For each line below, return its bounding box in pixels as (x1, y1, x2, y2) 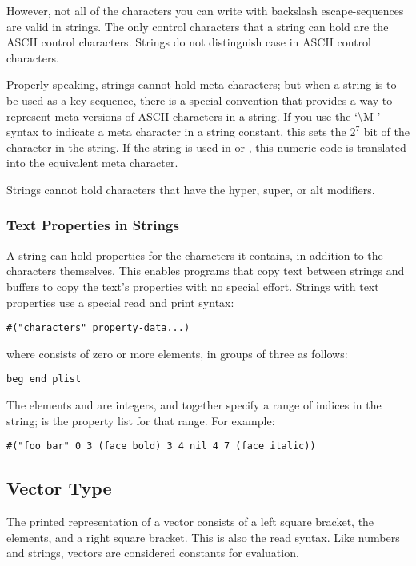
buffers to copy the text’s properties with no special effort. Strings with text (6, 277, 379, 294)
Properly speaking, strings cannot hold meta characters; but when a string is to (6, 76, 397, 93)
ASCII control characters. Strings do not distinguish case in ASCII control (6, 34, 371, 50)
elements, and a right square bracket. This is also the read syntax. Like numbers (6, 528, 400, 545)
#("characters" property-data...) (6, 322, 190, 334)
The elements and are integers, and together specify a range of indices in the (6, 397, 382, 413)
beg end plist (6, 373, 82, 385)
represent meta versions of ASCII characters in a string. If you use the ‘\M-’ (6, 107, 381, 124)
